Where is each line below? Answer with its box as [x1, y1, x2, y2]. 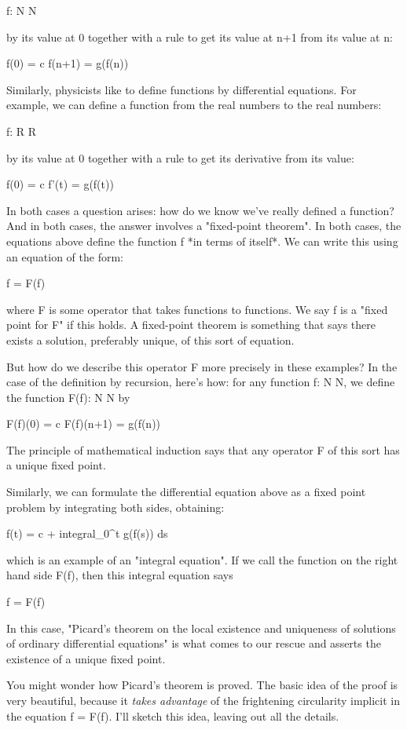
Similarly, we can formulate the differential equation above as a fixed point [6, 484, 366, 500]
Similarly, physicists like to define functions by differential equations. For [6, 81, 357, 97]
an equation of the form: [6, 248, 124, 265]
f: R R [6, 122, 37, 139]
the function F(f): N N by [6, 389, 130, 405]
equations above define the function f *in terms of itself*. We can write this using [6, 232, 398, 249]
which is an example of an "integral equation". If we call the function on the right [6, 551, 398, 568]
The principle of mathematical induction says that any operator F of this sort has [6, 441, 400, 458]
